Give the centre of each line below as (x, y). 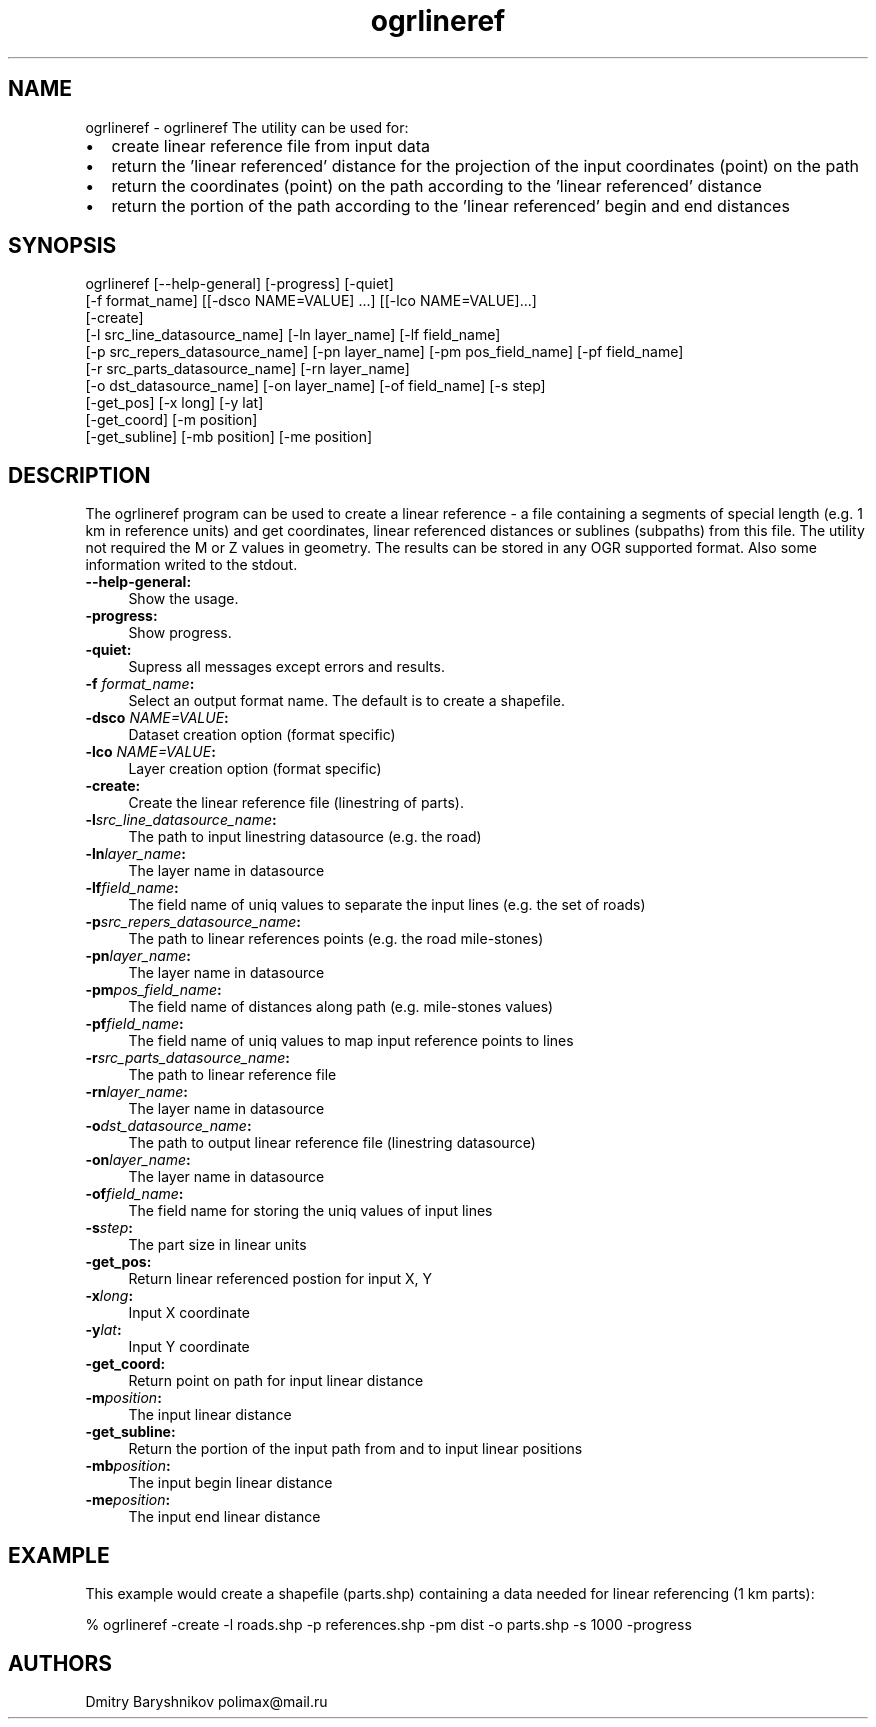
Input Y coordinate (189, 1347)
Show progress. (180, 633)
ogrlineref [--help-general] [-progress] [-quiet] (239, 284)
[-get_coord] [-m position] (171, 420)
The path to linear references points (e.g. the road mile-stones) (336, 939)
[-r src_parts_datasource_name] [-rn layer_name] (247, 369)
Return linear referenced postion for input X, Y (280, 1279)
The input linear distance (210, 1415)
